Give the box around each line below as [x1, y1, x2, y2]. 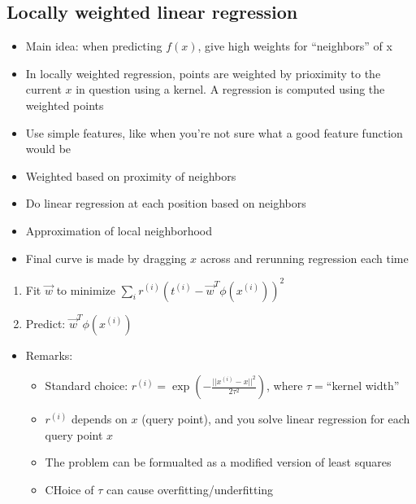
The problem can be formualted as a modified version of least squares [45, 454, 392, 471]
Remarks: [25, 346, 73, 363]
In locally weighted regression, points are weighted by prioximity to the [25, 64, 381, 81]
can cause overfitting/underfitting [106, 481, 274, 498]
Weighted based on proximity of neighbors [25, 167, 236, 184]
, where [266, 377, 303, 394]
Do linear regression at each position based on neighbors [25, 195, 306, 212]
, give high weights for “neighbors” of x [197, 37, 392, 55]
